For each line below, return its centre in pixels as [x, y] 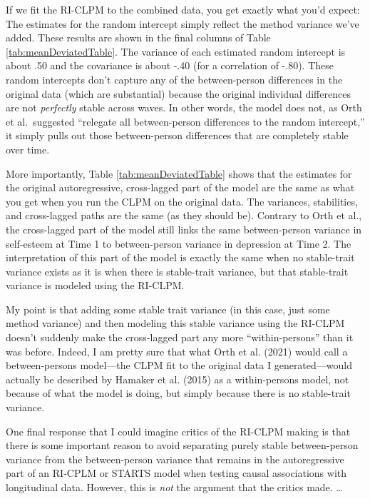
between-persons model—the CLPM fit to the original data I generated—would [179, 365]
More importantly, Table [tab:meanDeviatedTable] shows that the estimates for [179, 173]
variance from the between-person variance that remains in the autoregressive [175, 459]
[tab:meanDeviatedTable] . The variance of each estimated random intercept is [176, 51]
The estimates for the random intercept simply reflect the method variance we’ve [183, 23]
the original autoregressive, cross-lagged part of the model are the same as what [180, 187]
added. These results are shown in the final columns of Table [138, 37]
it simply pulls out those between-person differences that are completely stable [177, 135]
